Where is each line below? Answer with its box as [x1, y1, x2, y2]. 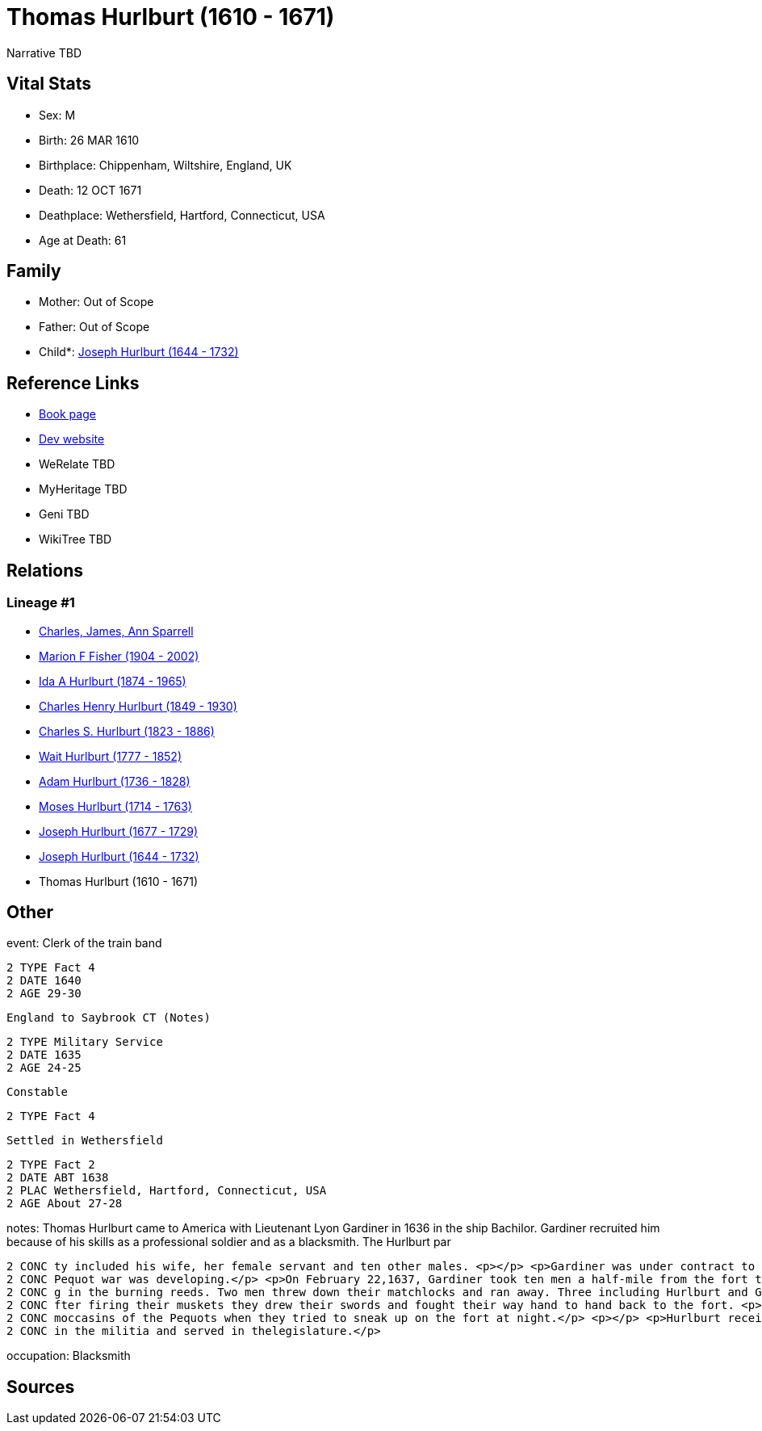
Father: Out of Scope [39, 320, 150, 334]
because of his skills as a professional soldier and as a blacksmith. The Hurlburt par [6, 1235, 451, 1249]
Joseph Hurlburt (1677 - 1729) [39, 824, 199, 838]
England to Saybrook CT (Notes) [6, 1011, 211, 1025]
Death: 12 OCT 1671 [39, 183, 142, 197]
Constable [6, 1085, 68, 1099]
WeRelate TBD [39, 457, 115, 472]
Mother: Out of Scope [39, 295, 154, 309]
